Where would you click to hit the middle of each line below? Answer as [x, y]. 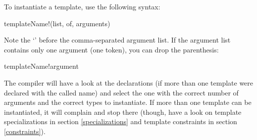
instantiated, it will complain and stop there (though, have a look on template [123, 112]
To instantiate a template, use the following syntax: [82, 6]
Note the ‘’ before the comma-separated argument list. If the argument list [117, 40]
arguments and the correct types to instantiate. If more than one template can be [128, 102]
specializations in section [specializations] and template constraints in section [121, 121]
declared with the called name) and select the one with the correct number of [121, 92]
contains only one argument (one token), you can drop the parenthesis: [111, 49]
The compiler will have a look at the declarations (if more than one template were [129, 82]
